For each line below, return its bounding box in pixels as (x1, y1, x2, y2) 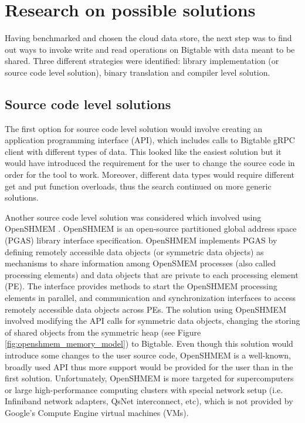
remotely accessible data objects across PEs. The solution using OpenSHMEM (5, 303, 286, 315)
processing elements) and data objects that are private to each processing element (5, 268, 299, 280)
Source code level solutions (5, 94, 171, 113)
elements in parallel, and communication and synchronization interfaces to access (5, 292, 296, 304)
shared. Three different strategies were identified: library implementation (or (5, 55, 279, 67)
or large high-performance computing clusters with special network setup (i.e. (5, 383, 283, 395)
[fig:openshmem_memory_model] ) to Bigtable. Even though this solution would (5, 337, 293, 350)
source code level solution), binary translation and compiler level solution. (5, 66, 270, 78)
